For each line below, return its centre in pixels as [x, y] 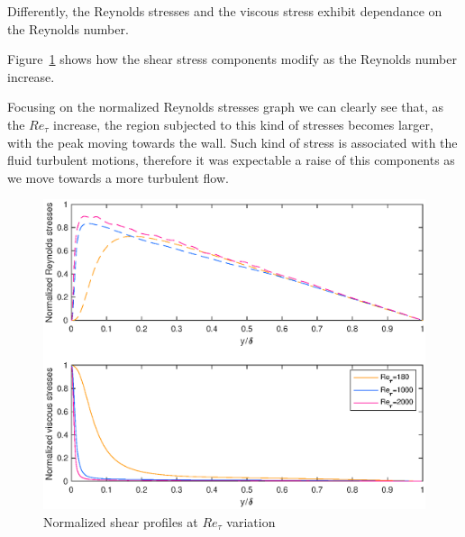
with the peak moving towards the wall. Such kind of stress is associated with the [232, 142]
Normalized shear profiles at [121, 522]
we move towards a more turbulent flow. [118, 177]
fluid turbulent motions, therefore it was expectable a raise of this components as [231, 160]
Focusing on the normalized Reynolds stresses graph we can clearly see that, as [226, 107]
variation [251, 522]
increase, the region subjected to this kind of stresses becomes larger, [243, 124]
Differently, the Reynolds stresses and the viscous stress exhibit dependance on [225, 11]
